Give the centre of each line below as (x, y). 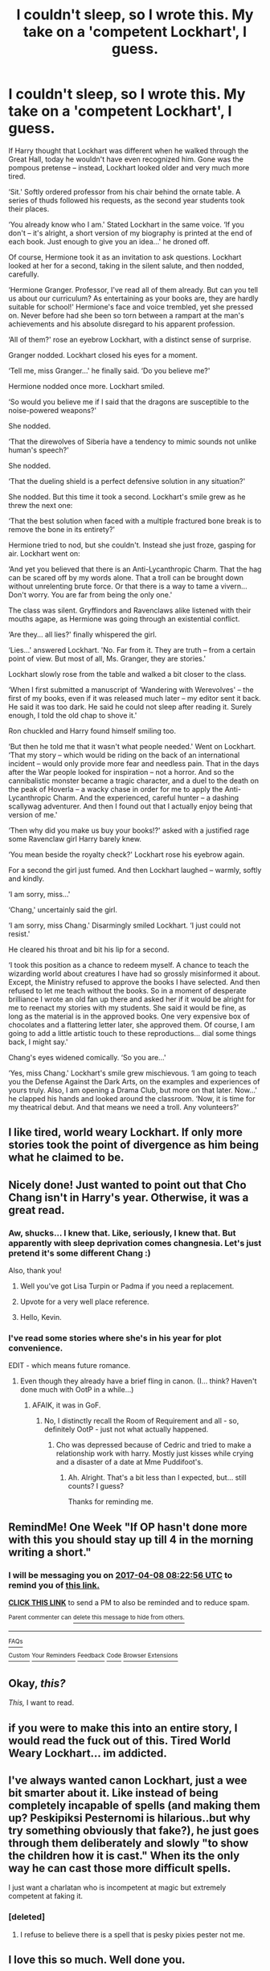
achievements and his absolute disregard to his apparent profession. (122, 324)
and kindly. (27, 879)
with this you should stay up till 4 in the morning (131, 1540)
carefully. (24, 274)
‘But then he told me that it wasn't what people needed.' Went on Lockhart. (132, 746)
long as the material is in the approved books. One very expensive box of (129, 1016)
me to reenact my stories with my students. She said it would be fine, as (127, 1007)
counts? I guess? (96, 1486)
